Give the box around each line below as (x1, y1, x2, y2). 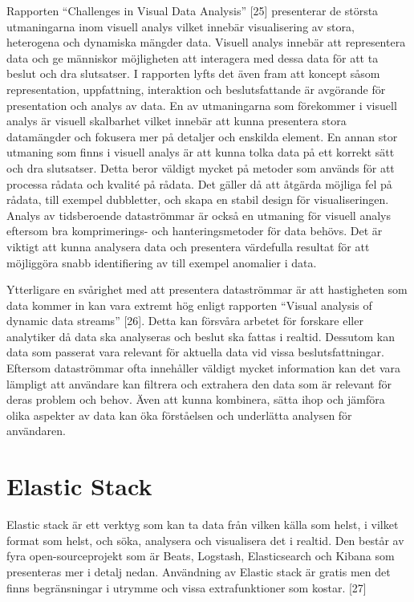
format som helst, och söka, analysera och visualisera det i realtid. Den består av (6, 531, 404, 548)
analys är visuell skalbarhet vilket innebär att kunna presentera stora (6, 112, 347, 129)
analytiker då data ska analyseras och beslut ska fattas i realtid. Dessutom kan (6, 327, 395, 344)
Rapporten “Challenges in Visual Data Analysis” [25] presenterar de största (6, 2, 379, 18)
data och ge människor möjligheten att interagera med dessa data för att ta (6, 49, 379, 66)
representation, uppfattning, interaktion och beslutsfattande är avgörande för (6, 80, 386, 97)
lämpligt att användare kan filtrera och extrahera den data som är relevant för (6, 375, 392, 392)
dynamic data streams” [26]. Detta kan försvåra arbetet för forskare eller (6, 312, 363, 329)
